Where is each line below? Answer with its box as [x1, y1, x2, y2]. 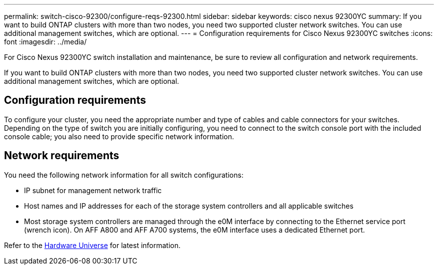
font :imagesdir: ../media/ [4, 37, 87, 46]
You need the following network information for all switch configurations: [4, 170, 243, 179]
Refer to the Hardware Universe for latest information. [4, 241, 181, 250]
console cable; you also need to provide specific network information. [4, 132, 234, 141]
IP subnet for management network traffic [24, 186, 162, 195]
